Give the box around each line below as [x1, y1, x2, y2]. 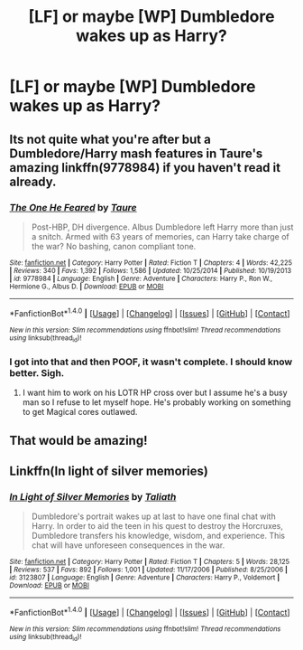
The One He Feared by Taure [9, 201, 137, 213]
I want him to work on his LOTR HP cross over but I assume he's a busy [22, 387, 288, 399]
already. [9, 174, 57, 189]
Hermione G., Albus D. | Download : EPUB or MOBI [9, 282, 164, 291]
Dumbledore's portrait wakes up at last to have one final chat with [31, 511, 277, 522]
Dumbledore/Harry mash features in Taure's [9, 146, 263, 161]
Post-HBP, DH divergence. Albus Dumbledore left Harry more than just [31, 221, 294, 232]
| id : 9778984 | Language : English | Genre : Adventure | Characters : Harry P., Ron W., [9, 274, 273, 283]
